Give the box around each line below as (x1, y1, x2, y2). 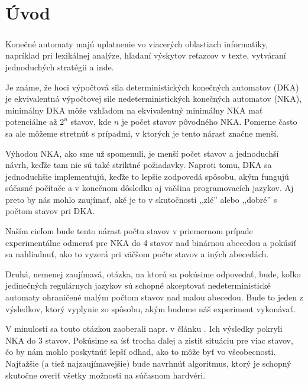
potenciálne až (5, 115, 57, 128)
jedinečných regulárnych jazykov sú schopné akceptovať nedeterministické (5, 279, 271, 292)
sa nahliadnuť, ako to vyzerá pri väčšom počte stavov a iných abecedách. (5, 248, 269, 260)
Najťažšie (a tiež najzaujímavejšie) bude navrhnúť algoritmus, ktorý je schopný (5, 357, 291, 369)
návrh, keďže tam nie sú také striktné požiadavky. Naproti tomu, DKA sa (5, 158, 272, 171)
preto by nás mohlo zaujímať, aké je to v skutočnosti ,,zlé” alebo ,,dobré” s (5, 193, 277, 205)
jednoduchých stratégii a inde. (5, 60, 114, 73)
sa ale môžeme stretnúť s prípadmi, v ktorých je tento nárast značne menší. (5, 127, 279, 139)
